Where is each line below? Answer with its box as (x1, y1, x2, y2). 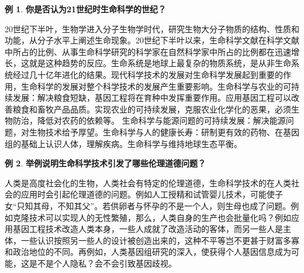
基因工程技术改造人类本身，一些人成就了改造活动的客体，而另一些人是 (12, 223, 283, 235)
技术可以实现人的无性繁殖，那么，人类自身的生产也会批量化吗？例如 (29, 211, 291, 223)
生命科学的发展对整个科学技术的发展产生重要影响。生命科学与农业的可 (20, 80, 291, 92)
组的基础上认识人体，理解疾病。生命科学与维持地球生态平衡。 (5, 137, 242, 149)
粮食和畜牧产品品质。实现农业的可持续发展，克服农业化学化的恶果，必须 (12, 103, 291, 115)
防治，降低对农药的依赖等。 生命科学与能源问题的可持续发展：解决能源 (12, 114, 286, 127)
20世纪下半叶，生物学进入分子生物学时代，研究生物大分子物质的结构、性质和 (5, 22, 299, 35)
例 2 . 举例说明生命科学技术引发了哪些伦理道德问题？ (5, 157, 206, 169)
